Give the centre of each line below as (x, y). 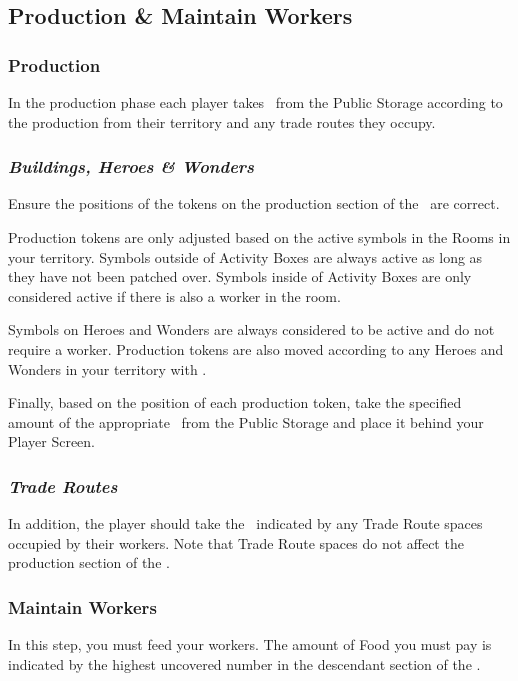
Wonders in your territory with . (107, 368)
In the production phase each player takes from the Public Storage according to (255, 102)
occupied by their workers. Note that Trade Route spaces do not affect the (236, 542)
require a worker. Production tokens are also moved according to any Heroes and (256, 348)
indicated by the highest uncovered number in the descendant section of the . (244, 663)
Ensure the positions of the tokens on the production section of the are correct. (254, 203)
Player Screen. (51, 441)
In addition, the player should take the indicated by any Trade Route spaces (245, 523)
